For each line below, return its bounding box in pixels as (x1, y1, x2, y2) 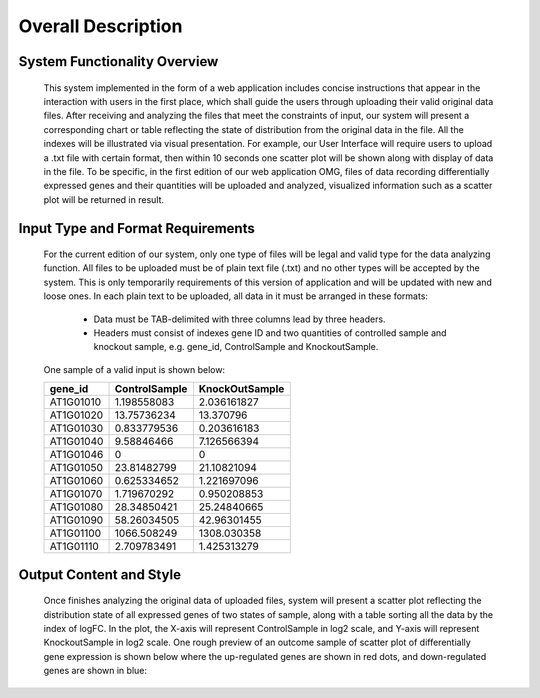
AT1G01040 (49, 435, 104, 449)
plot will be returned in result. (43, 193, 165, 205)
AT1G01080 (49, 500, 104, 514)
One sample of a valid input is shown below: (43, 363, 225, 375)
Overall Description (18, 15, 183, 37)
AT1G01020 (49, 408, 104, 422)
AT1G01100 (49, 526, 102, 540)
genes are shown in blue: (43, 665, 148, 677)
